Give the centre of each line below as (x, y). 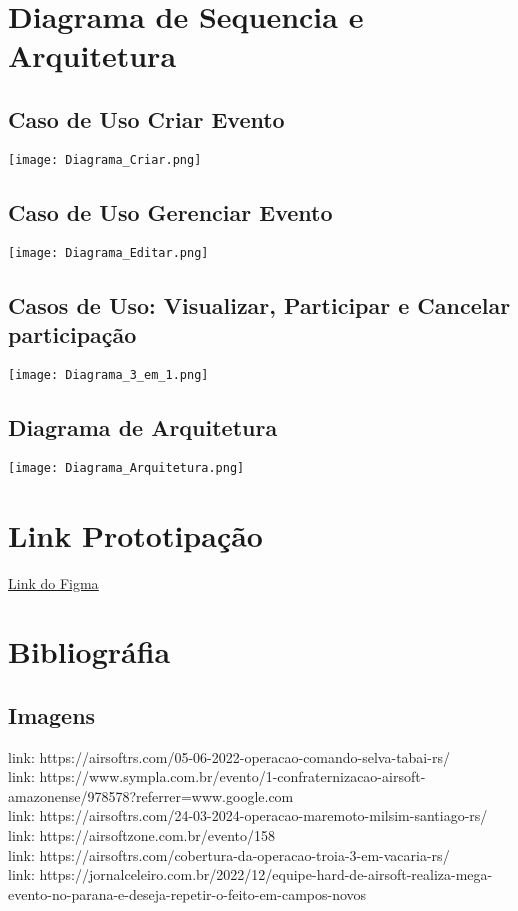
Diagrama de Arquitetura (143, 426)
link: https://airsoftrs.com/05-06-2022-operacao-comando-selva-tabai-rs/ (229, 756)
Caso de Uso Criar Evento (146, 118)
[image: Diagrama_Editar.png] (108, 252)
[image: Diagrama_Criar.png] (105, 159)
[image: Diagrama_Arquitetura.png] (126, 467)
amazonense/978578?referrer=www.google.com (151, 795)
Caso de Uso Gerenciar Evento (170, 211)
